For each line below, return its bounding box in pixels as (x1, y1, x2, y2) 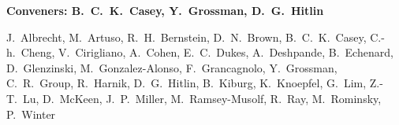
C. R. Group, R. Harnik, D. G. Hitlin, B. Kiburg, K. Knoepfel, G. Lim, (6, 75, 367, 91)
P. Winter (6, 105, 56, 122)
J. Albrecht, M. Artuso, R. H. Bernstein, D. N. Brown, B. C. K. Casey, (6, 28, 367, 45)
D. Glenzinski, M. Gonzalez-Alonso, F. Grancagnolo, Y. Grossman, (6, 59, 337, 75)
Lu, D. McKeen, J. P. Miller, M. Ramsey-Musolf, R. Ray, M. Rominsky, (22, 90, 382, 106)
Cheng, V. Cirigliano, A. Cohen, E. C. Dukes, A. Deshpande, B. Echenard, (21, 44, 393, 61)
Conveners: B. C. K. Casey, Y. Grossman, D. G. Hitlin (6, 2, 324, 18)
